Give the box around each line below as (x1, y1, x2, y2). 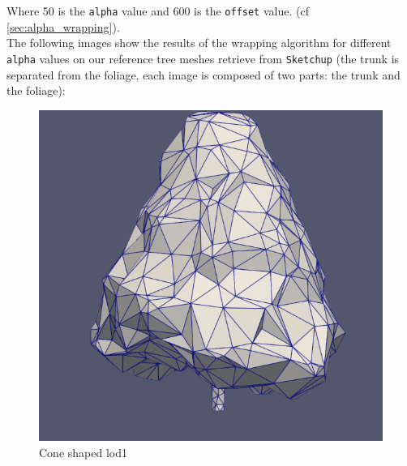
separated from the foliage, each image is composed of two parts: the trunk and (6, 66, 401, 83)
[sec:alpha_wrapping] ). (6, 18, 120, 35)
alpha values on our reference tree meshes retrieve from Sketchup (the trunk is (6, 49, 400, 66)
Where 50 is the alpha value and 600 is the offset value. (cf (6, 2, 309, 19)
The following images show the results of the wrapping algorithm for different (6, 34, 392, 51)
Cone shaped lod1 (39, 443, 127, 460)
